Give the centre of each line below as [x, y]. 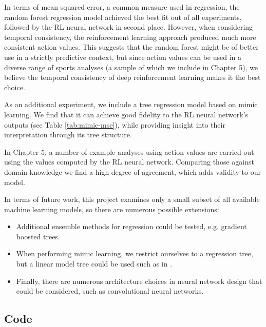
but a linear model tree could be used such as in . [94, 264]
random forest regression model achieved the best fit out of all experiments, [123, 17]
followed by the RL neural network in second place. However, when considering [129, 27]
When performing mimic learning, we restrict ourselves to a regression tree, [135, 253]
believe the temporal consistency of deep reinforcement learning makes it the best [132, 77]
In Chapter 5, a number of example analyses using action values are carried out [129, 151]
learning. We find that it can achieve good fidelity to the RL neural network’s [126, 114]
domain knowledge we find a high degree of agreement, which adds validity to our [132, 171]
